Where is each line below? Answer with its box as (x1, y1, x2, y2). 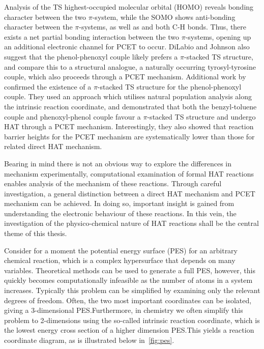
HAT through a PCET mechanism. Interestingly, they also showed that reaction (4, 121, 254, 132)
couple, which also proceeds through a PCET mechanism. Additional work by (4, 71, 246, 82)
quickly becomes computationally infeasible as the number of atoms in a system (4, 275, 253, 285)
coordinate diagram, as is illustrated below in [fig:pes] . (4, 335, 174, 345)
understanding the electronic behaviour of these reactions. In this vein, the (4, 208, 237, 218)
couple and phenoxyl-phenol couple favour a (4, 111, 141, 122)
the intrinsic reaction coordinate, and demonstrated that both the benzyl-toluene (4, 101, 257, 111)
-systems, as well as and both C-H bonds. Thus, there (79, 21, 247, 32)
